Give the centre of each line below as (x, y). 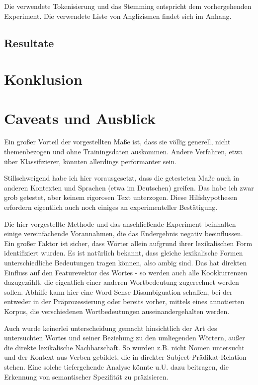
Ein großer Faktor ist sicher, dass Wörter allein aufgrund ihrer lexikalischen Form (128, 243)
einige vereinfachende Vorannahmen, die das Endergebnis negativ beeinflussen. (124, 233)
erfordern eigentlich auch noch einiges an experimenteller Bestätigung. (111, 207)
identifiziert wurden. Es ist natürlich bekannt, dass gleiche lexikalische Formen (124, 253)
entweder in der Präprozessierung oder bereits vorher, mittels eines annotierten (124, 301)
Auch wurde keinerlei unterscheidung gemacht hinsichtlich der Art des (111, 328)
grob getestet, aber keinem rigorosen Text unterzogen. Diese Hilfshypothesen (121, 197)
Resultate (29, 42)
